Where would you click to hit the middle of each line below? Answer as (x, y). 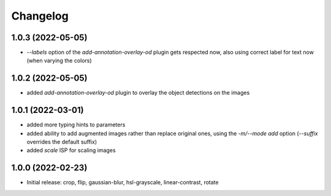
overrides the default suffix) (62, 142)
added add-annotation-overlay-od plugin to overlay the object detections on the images (138, 93)
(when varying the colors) (59, 60)
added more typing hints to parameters (76, 125)
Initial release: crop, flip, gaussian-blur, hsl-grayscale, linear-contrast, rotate (123, 183)
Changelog (40, 16)
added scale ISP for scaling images (71, 150)
